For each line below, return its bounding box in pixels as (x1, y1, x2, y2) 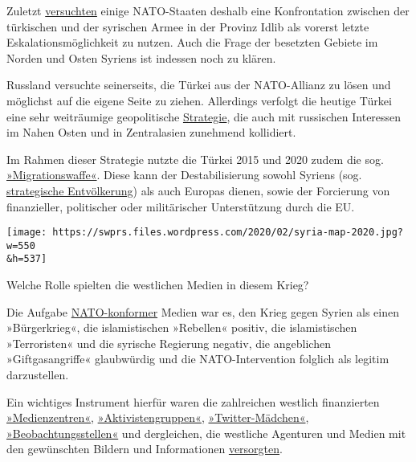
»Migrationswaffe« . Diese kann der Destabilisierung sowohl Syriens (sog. (6, 166, 362, 183)
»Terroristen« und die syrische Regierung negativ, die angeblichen (6, 334, 331, 351)
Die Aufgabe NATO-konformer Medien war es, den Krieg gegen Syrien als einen (6, 303, 399, 320)
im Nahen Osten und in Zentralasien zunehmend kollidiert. (6, 124, 296, 141)
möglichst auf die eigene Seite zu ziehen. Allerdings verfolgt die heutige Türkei (6, 92, 392, 108)
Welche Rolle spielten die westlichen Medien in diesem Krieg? (6, 276, 309, 293)
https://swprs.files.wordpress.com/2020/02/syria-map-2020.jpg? (52, 227, 403, 239)
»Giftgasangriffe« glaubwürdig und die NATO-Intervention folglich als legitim (6, 350, 389, 367)
